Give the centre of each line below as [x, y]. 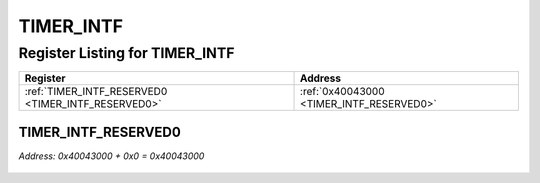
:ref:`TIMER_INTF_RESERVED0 [96, 92]
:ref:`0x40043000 [342, 92]
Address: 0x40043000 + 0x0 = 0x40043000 [111, 156]
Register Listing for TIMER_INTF [126, 53]
